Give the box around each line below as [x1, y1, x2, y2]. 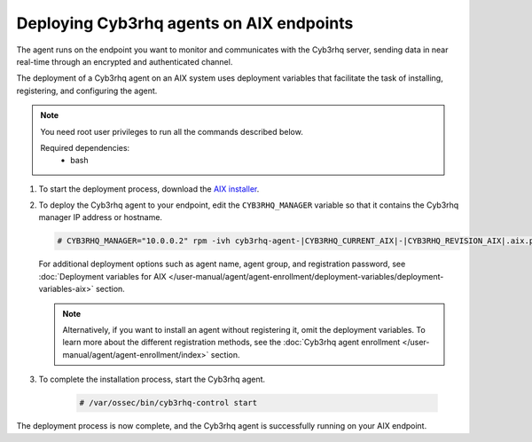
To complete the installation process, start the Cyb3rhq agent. [38, 374, 266, 385]
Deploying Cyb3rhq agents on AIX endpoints [16, 13, 354, 33]
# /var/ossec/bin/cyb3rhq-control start [79, 398, 257, 408]
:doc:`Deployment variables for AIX [38, 271, 168, 281]
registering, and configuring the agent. [16, 85, 158, 96]
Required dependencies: [40, 142, 130, 153]
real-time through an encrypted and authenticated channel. [16, 56, 233, 67]
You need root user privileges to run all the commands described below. [40, 126, 303, 137]
